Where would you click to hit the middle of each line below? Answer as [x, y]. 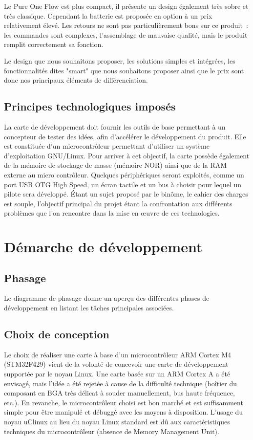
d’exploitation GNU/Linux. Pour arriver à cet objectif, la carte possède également [127, 155]
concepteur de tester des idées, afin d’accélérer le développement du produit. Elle [125, 136]
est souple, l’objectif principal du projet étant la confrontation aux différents [118, 203]
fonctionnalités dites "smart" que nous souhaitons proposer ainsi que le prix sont [124, 70]
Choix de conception [57, 334]
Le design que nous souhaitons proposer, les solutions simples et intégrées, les [120, 60]
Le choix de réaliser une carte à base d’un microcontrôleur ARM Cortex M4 [118, 354]
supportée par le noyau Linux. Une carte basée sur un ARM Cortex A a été [117, 374]
